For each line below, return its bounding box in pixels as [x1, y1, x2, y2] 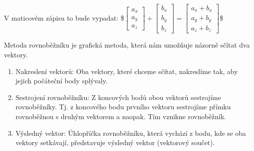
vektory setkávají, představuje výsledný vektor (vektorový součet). [15, 137, 215, 148]
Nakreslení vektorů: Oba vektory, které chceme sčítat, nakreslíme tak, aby [15, 66, 238, 76]
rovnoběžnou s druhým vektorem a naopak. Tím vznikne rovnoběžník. [15, 111, 227, 122]
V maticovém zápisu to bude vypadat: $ [4, 12, 125, 23]
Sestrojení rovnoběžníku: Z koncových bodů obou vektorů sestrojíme [15, 92, 221, 102]
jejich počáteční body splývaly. [15, 75, 108, 86]
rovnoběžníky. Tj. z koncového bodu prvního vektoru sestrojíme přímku [15, 101, 231, 112]
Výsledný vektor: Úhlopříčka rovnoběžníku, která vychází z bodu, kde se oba [15, 127, 246, 138]
